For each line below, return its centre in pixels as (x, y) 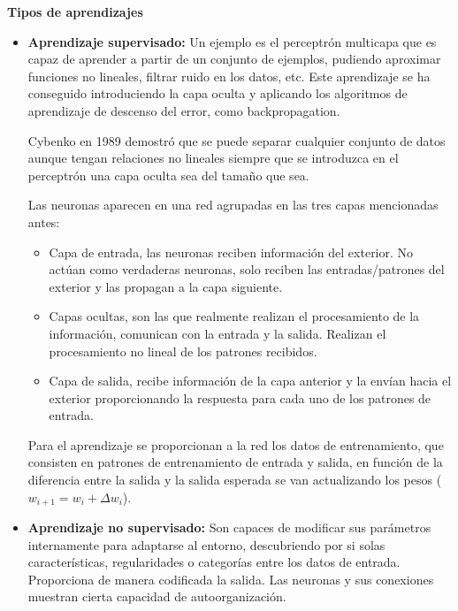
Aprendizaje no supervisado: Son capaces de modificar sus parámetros (229, 527)
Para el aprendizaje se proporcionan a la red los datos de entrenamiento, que (236, 444)
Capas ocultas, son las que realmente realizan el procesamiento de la (234, 316)
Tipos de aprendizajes (75, 11)
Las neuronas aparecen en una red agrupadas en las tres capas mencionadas (233, 205)
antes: (44, 221)
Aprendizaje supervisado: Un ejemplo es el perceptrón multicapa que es (232, 41)
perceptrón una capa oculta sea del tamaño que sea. (168, 175)
